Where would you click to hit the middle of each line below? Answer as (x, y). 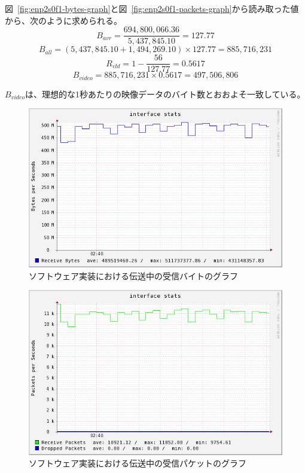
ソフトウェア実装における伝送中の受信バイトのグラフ (133, 275)
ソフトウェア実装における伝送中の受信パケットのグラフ (138, 463)
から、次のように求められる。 (63, 20)
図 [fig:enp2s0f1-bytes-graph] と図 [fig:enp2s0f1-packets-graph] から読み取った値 (152, 8)
